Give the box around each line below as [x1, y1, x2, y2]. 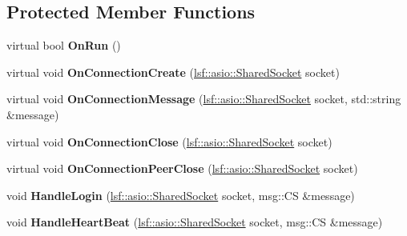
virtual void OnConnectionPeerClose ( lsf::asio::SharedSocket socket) [6, 160, 358, 177]
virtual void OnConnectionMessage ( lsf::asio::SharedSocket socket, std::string [6, 90, 401, 107]
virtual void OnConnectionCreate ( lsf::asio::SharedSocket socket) [6, 63, 340, 80]
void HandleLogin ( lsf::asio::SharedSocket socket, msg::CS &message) [6, 186, 355, 203]
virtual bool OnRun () [6, 37, 121, 54]
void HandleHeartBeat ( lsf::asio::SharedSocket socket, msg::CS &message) [6, 214, 383, 230]
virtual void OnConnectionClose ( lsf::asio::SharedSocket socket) [6, 133, 332, 150]
